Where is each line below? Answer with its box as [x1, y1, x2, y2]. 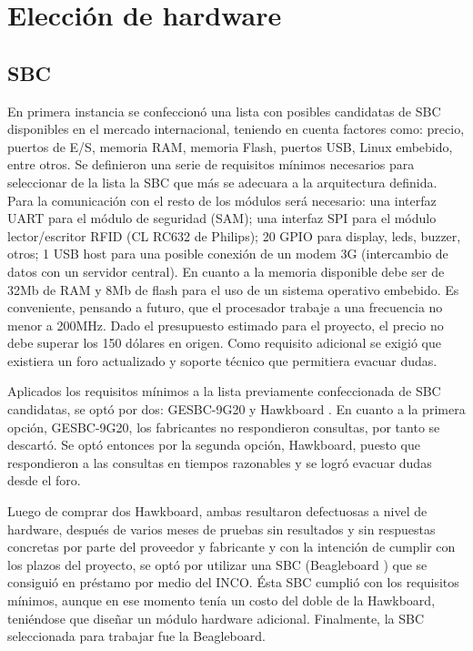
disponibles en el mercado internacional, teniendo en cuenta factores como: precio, [7, 119, 465, 138]
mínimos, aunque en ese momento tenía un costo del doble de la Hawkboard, [7, 591, 436, 610]
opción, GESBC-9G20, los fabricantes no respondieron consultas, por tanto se [7, 417, 440, 436]
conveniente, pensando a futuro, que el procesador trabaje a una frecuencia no [7, 298, 443, 317]
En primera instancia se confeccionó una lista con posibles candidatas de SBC [7, 101, 441, 120]
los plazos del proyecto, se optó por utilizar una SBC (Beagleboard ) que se [7, 554, 428, 574]
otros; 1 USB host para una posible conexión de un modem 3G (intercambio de [7, 244, 448, 263]
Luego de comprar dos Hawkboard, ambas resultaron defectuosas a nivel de [7, 502, 428, 521]
